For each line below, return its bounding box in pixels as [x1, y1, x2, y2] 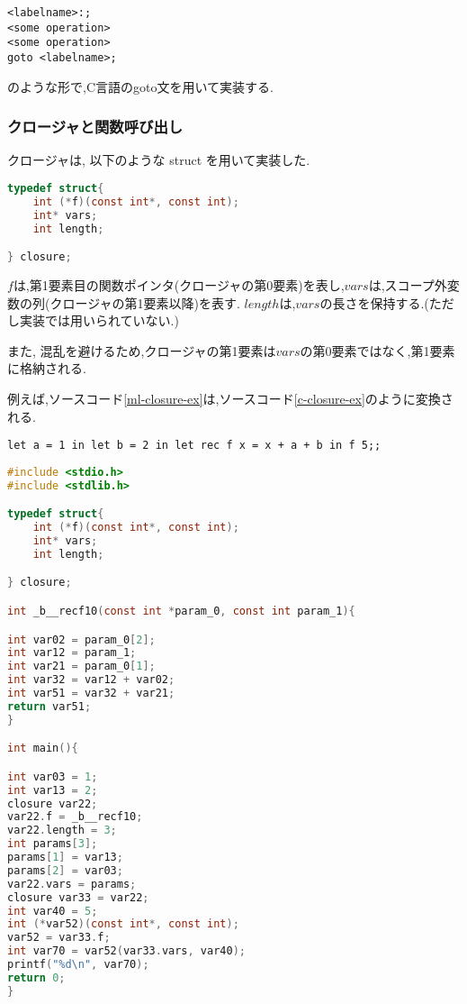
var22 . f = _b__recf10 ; [7, 810, 143, 824]
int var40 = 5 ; [7, 904, 98, 917]
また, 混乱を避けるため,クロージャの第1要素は [7, 341, 276, 360]
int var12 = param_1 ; [7, 646, 137, 660]
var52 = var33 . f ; [7, 931, 111, 945]
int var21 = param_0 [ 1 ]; [7, 660, 156, 673]
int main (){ [7, 742, 78, 755]
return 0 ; [7, 971, 66, 984]
